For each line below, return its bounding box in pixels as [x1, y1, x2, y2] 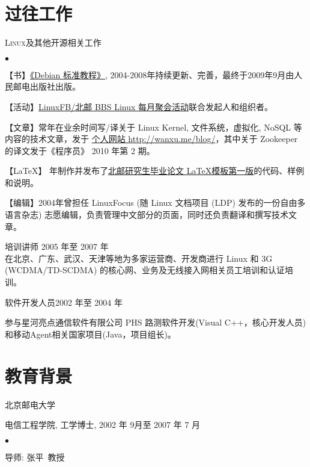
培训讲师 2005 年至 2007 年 [5, 240, 109, 253]
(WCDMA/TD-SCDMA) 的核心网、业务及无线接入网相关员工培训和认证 [5, 264, 285, 276]
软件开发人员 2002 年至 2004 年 [5, 295, 123, 308]
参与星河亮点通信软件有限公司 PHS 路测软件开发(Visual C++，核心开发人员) [5, 316, 306, 329]
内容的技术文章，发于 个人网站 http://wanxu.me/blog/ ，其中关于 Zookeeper [5, 132, 298, 145]
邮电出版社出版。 [13, 80, 81, 93]
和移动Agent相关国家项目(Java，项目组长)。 [5, 327, 176, 340]
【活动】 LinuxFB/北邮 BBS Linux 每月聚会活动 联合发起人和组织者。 [5, 100, 273, 113]
